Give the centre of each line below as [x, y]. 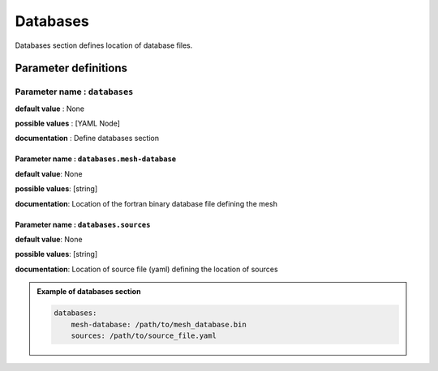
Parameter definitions [71, 68]
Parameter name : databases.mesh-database [96, 159]
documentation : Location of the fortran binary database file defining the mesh [146, 203]
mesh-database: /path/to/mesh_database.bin [159, 324]
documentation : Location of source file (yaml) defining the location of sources [147, 269]
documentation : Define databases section [87, 139]
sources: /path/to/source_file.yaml [144, 335]
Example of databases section [89, 292]
